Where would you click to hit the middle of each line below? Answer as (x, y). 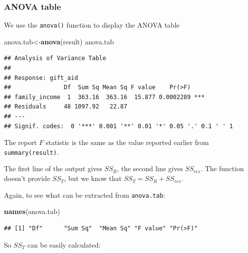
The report (20, 142)
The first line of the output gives (53, 168)
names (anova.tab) (32, 211)
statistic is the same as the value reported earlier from (127, 142)
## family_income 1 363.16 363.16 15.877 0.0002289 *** (105, 97)
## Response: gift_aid (41, 78)
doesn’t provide (27, 178)
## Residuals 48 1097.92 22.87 (66, 107)
